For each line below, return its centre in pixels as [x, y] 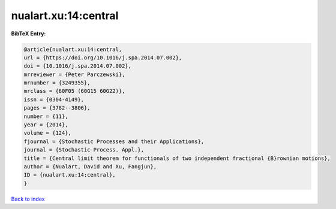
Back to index [28, 199]
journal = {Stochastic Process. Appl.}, [84, 150]
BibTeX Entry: [28, 34]
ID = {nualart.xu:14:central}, [70, 175]
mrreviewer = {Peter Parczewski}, [74, 74]
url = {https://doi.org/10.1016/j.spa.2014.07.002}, [103, 57]
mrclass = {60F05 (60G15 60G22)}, [74, 91]
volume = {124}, [48, 133]
